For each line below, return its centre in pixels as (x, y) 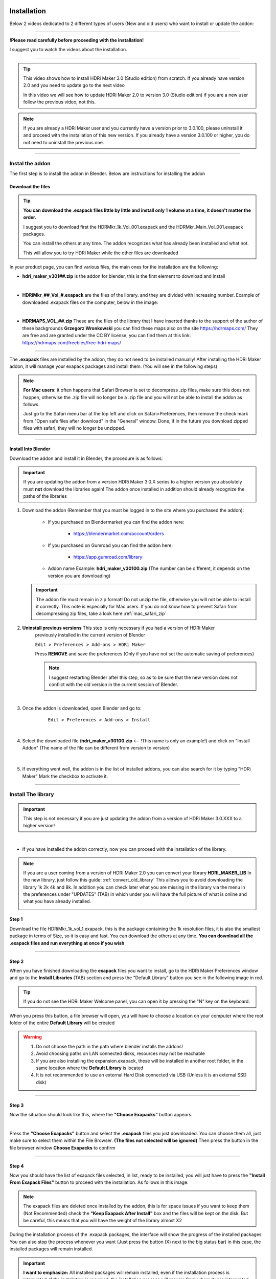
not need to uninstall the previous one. (64, 142)
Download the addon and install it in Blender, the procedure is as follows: (86, 458)
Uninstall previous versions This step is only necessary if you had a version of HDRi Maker (119, 628)
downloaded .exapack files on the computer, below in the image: (90, 302)
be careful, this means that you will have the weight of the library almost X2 (103, 1221)
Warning (32, 1037)
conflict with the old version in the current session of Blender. (113, 685)
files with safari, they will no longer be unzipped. (74, 428)
